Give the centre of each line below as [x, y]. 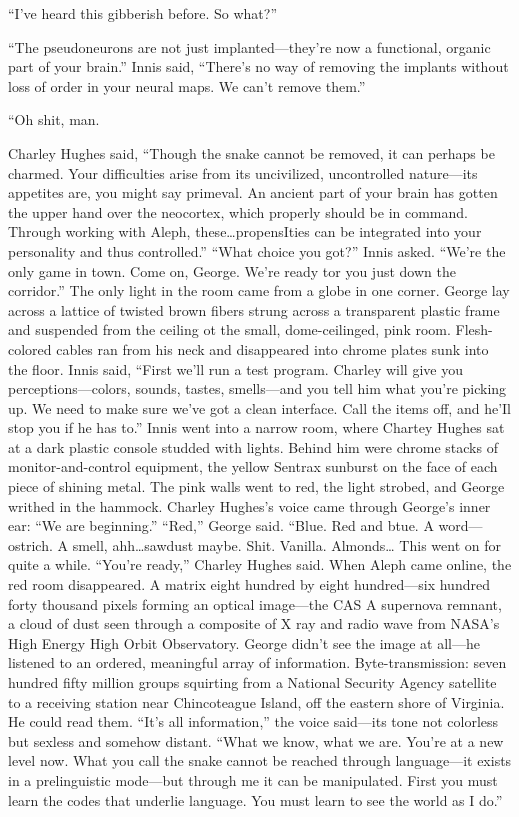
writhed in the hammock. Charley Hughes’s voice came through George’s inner [249, 505]
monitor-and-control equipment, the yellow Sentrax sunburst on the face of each [253, 466]
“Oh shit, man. [54, 119]
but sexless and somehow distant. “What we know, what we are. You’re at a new [256, 740]
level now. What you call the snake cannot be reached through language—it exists [260, 760]
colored [30, 348]
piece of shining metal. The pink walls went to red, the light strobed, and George [256, 486]
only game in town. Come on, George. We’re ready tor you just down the [232, 270]
